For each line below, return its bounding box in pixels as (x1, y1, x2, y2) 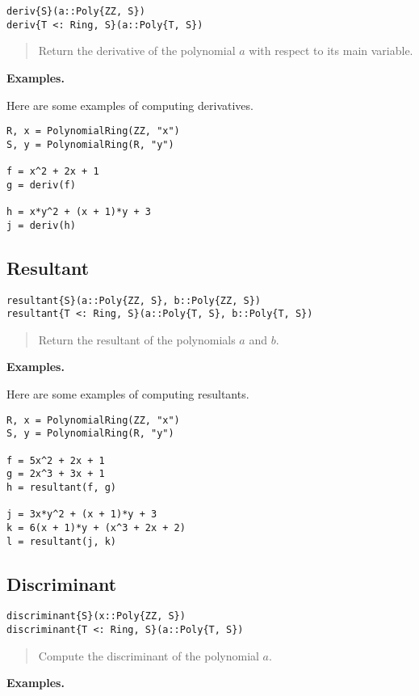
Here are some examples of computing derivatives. (6, 96, 253, 113)
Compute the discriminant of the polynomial (38, 647, 259, 664)
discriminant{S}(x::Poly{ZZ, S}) (6, 610, 186, 622)
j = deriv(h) (6, 219, 76, 231)
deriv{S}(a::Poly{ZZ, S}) (6, 6, 145, 17)
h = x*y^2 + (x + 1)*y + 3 (6, 206, 151, 218)
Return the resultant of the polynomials (38, 331, 236, 348)
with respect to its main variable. (249, 42, 413, 59)
